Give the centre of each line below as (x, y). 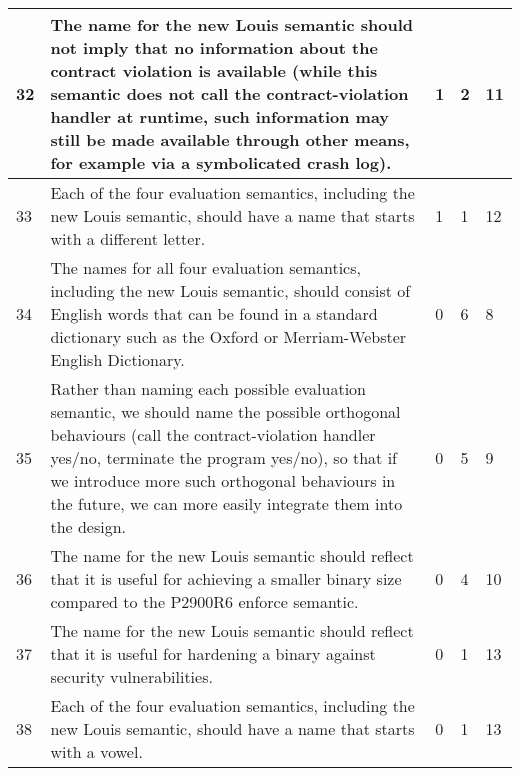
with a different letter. (128, 238)
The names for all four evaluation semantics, (205, 267)
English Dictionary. (117, 359)
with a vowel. (96, 751)
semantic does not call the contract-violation (229, 93)
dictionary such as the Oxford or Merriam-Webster (228, 336)
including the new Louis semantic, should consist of (230, 290)
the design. (88, 526)
